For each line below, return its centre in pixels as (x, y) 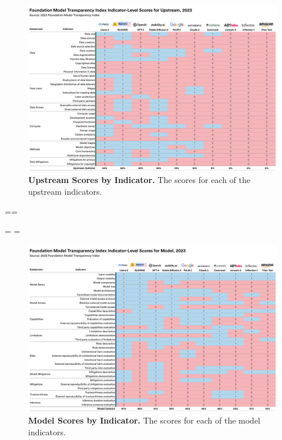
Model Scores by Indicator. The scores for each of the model (144, 420)
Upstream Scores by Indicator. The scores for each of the (140, 180)
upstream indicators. (65, 192)
